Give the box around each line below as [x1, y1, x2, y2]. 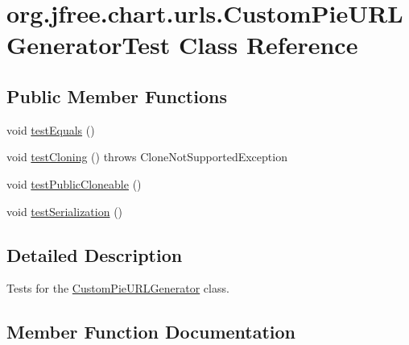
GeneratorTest [6, 28, 171, 61]
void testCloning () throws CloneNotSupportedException [6, 148, 287, 165]
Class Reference [178, 28, 358, 61]
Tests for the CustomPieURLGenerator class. [6, 280, 229, 297]
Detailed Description [6, 242, 183, 267]
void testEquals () [6, 121, 95, 138]
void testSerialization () [6, 202, 123, 219]
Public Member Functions [6, 83, 227, 108]
